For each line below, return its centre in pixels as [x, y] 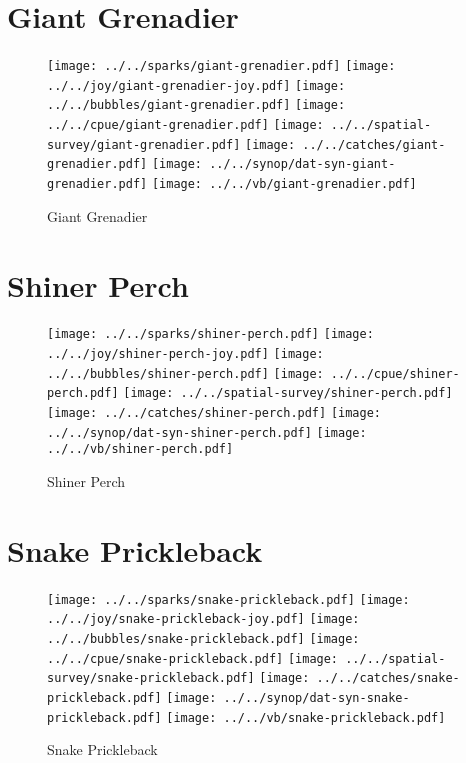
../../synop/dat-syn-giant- [302, 164]
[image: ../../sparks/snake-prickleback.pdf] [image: [228, 599]
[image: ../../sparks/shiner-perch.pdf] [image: [210, 334]
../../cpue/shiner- [395, 373]
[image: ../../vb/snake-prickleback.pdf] [306, 717]
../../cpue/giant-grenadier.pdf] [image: [185, 125]
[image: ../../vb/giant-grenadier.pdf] [284, 184]
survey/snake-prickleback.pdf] [151, 678]
